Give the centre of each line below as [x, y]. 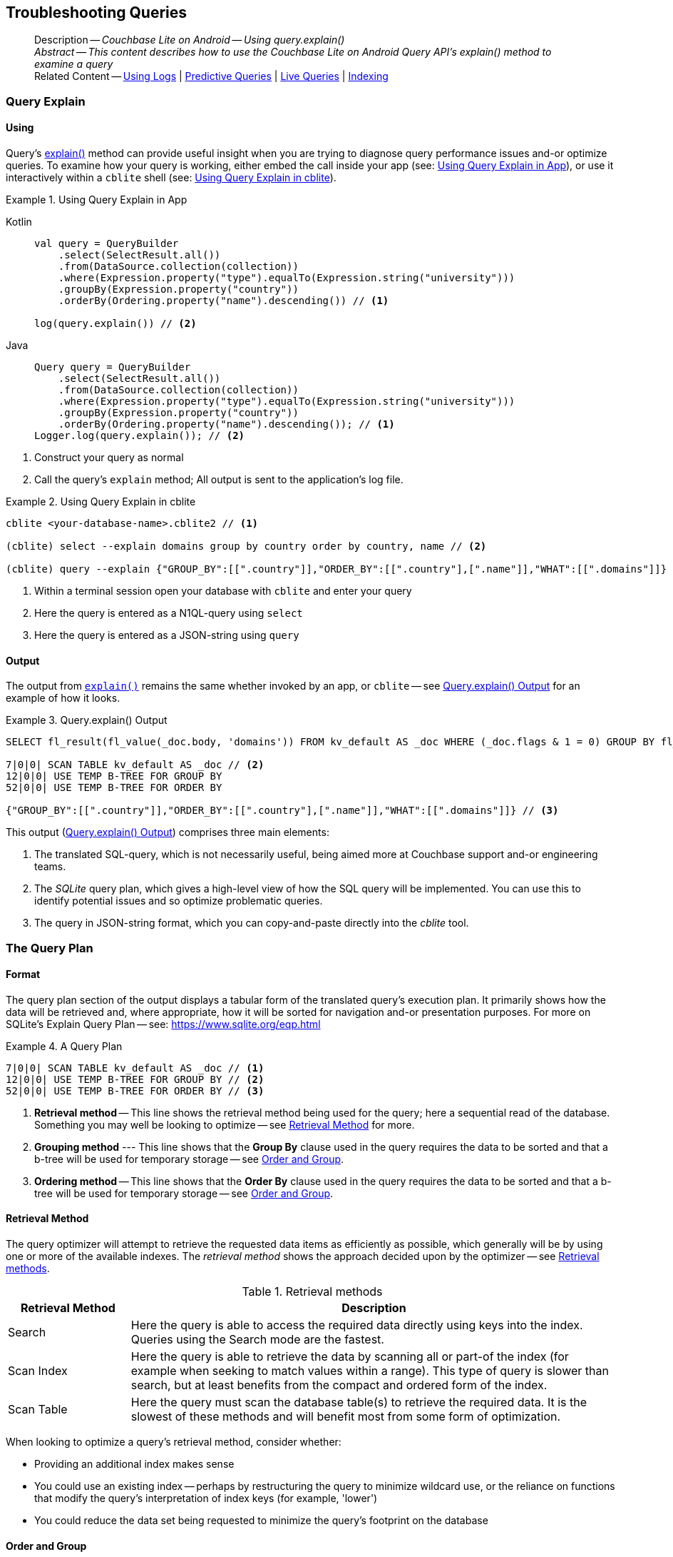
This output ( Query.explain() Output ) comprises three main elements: [168, 832]
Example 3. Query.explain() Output [87, 720]
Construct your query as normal [109, 458]
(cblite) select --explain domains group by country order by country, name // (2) [246, 546]
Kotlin [19, 222]
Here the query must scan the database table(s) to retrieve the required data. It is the [359, 1402]
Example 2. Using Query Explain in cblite [101, 502]
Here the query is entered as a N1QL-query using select [169, 613]
